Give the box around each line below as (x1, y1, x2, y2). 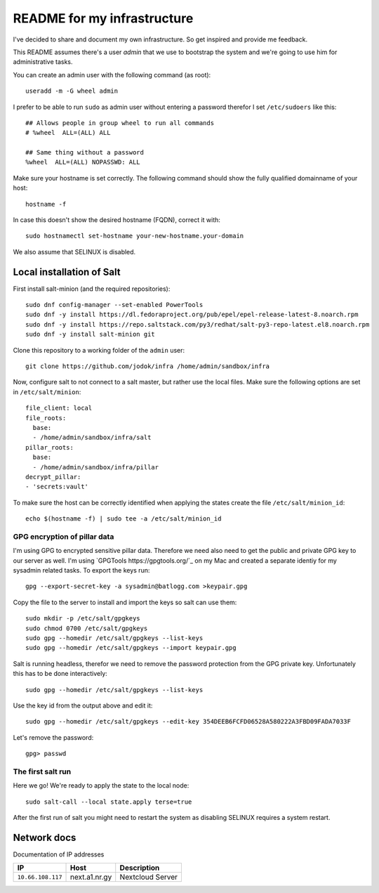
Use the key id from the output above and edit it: (13, 701, 153, 710)
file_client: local (25, 404, 93, 412)
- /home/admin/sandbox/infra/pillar (32, 463, 159, 471)
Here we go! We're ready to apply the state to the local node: (13, 781, 189, 790)
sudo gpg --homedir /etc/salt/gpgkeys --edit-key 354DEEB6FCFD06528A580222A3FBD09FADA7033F (25, 717, 351, 726)
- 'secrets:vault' (25, 483, 89, 491)
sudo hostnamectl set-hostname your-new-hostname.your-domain (25, 232, 244, 240)
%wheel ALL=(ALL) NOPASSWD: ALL (25, 158, 140, 167)
